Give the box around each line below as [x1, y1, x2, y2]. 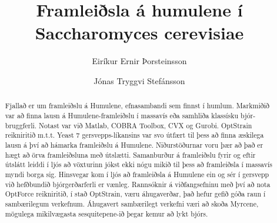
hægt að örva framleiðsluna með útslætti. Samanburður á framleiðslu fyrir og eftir [5, 149, 256, 159]
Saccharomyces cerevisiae [35, 21, 244, 45]
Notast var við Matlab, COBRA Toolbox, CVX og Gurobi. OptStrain [39, 120, 252, 130]
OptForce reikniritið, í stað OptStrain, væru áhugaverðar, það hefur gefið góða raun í [5, 189, 266, 199]
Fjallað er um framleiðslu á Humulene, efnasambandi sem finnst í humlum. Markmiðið [5, 101, 269, 111]
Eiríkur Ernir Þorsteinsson [92, 55, 187, 67]
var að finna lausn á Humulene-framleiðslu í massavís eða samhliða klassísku [5, 110, 239, 120]
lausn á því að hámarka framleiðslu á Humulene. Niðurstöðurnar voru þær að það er [5, 139, 263, 149]
